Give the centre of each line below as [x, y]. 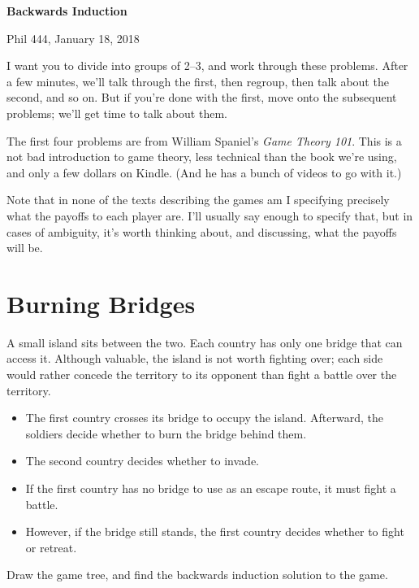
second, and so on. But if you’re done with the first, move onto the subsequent [202, 97]
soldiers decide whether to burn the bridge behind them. [166, 433]
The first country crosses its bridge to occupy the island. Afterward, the [204, 418]
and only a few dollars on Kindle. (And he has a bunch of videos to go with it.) [204, 172]
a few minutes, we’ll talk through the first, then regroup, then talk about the [198, 81]
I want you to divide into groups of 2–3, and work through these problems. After [207, 65]
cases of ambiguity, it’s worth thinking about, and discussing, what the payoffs [202, 231]
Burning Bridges [101, 303]
